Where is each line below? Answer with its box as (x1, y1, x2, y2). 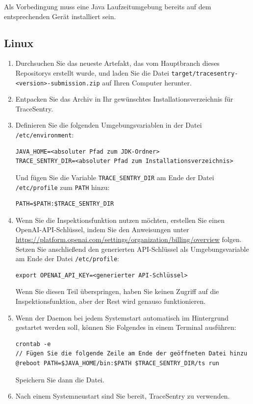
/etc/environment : (15, 130, 74, 140)
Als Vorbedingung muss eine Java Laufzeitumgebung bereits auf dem (4, 1, 211, 11)
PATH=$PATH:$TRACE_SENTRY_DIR (15, 200, 114, 208)
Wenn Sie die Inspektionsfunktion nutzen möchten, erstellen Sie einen (15, 215, 225, 225)
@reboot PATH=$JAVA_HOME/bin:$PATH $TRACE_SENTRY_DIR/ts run (15, 360, 220, 367)
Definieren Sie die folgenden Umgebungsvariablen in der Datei (15, 120, 202, 130)
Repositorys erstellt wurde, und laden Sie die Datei (15, 67, 169, 78)
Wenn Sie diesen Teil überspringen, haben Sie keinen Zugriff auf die (15, 286, 219, 296)
